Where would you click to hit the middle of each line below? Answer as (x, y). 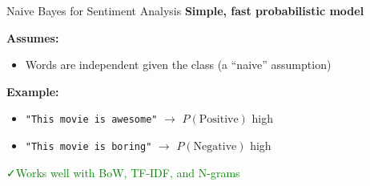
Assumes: (33, 37)
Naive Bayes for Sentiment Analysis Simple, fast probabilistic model (185, 10)
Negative (215, 147)
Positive (219, 120)
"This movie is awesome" (91, 120)
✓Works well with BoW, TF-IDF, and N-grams (123, 172)
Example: (33, 91)
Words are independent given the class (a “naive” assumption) (178, 65)
